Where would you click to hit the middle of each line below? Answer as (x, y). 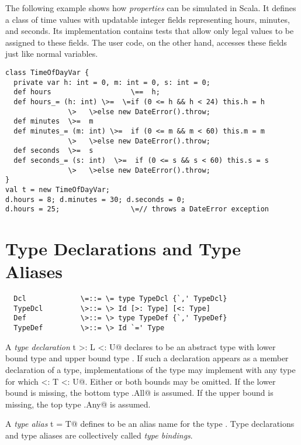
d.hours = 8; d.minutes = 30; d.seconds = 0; (95, 199)
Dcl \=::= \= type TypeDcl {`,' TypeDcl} (120, 299)
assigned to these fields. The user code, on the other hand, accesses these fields (146, 42)
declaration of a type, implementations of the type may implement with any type (150, 369)
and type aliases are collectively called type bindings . (99, 435)
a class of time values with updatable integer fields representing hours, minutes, (148, 19)
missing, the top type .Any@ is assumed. (78, 404)
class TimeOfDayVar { (47, 72)
